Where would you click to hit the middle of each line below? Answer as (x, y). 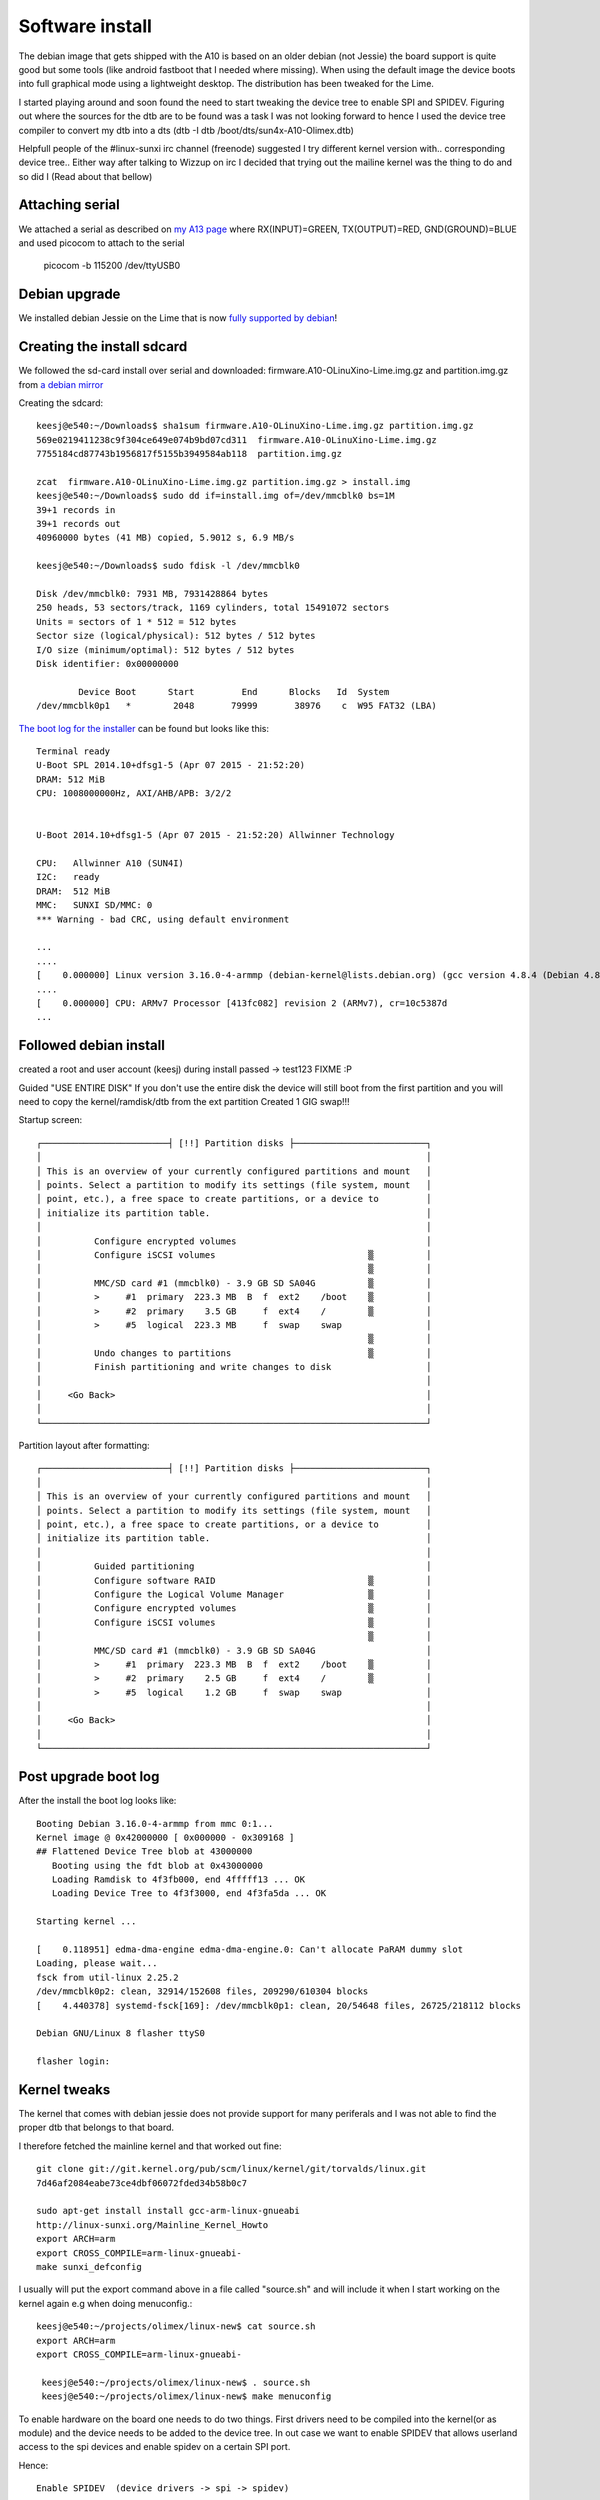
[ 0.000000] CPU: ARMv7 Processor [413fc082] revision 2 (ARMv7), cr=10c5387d (242, 1003)
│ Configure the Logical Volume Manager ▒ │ (234, 1594)
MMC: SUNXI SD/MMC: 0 (94, 905)
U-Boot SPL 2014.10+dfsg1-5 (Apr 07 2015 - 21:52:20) (170, 765)
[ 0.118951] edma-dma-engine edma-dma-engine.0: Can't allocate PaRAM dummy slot (250, 1949)
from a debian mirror (61, 384)
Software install (85, 26)
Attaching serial (69, 205)
